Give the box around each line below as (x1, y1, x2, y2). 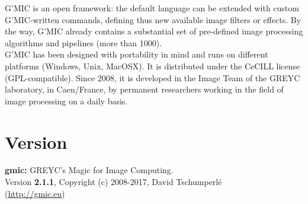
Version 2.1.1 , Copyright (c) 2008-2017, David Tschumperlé (5, 176, 222, 188)
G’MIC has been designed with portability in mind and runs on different (5, 48, 268, 60)
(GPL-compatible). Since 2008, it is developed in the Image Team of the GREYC (5, 71, 300, 84)
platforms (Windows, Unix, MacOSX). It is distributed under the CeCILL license (5, 59, 300, 72)
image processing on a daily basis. (5, 94, 128, 107)
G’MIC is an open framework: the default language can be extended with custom (5, 2, 299, 14)
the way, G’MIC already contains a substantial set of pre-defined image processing (5, 25, 303, 37)
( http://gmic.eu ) (5, 187, 65, 199)
